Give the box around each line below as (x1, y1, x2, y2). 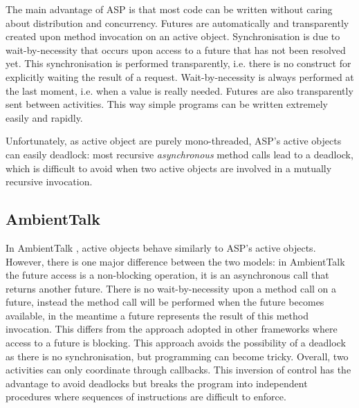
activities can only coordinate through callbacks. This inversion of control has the (6, 362, 351, 377)
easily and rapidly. (6, 110, 83, 124)
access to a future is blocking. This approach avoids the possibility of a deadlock (6, 335, 346, 350)
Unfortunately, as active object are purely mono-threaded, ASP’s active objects (6, 133, 342, 148)
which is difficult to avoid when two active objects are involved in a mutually (6, 160, 332, 175)
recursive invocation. (6, 174, 93, 189)
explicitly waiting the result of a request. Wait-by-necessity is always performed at (6, 69, 354, 84)
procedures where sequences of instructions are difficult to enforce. (6, 389, 286, 404)
